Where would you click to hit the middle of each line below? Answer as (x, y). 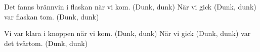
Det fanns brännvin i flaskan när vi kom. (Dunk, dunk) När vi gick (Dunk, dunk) (130, 6)
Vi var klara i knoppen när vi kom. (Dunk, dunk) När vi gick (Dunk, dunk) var (127, 33)
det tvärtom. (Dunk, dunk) (46, 43)
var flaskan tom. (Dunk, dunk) (52, 16)
